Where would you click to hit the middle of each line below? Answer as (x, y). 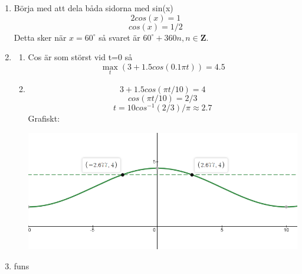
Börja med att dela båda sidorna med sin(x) (93, 8)
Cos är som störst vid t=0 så (80, 57)
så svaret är (119, 37)
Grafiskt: (44, 118)
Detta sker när (40, 37)
